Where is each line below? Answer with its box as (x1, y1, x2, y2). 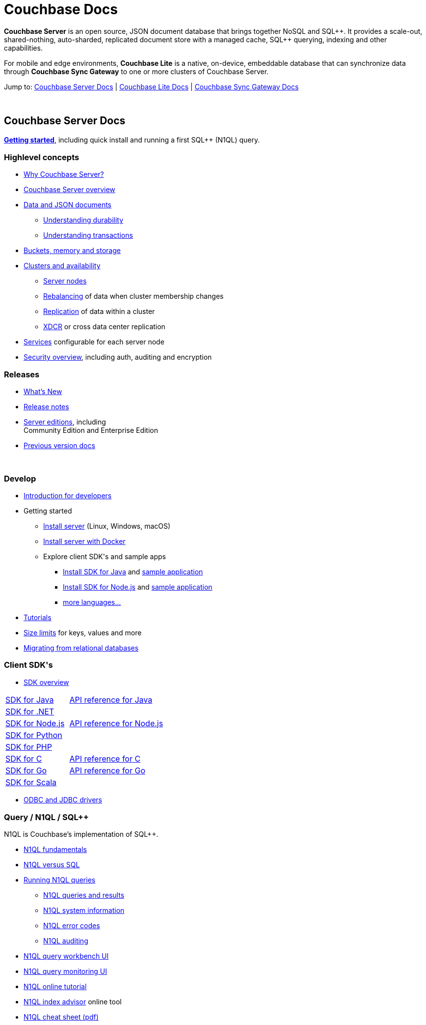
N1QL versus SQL (24, 860, 80, 869)
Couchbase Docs (4, 1, 118, 18)
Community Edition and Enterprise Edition (24, 426, 158, 435)
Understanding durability (43, 216, 124, 225)
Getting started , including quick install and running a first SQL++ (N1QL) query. (4, 135, 260, 144)
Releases (4, 369, 40, 379)
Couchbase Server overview (24, 185, 115, 194)
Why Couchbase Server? (24, 170, 104, 179)
